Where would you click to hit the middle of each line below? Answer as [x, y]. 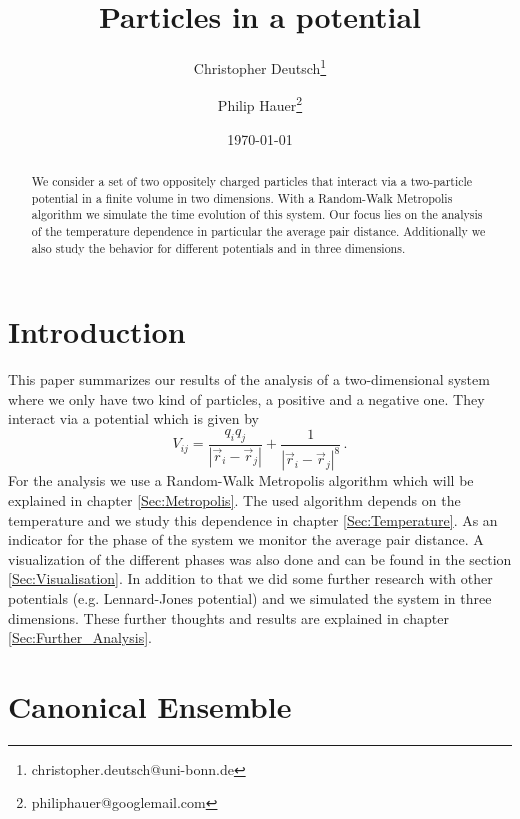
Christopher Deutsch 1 [260, 66]
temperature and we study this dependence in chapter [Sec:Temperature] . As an [253, 519]
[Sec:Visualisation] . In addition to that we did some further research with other [250, 578]
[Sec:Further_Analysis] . [80, 637]
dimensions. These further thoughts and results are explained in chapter [228, 617]
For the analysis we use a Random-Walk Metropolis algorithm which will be [241, 480]
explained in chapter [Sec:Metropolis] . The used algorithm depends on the [234, 500]
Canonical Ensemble [150, 705]
